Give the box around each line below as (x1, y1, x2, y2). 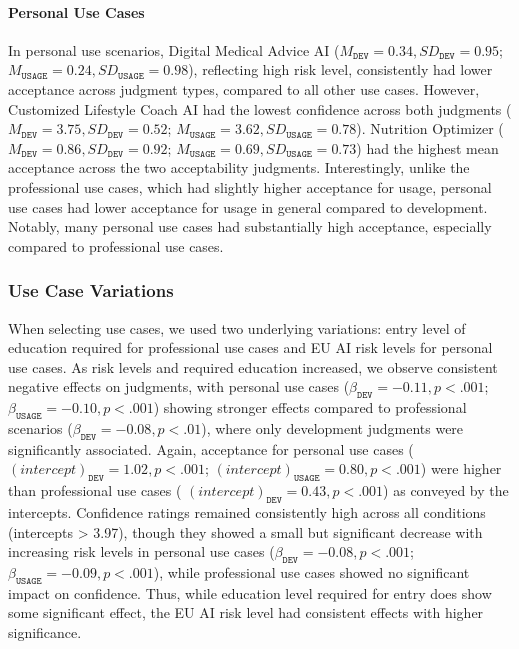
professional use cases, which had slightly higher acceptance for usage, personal (8, 176, 492, 197)
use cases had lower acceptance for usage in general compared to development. (8, 196, 488, 217)
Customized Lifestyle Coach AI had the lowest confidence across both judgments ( (8, 98, 512, 119)
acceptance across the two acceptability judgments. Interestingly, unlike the (8, 157, 470, 178)
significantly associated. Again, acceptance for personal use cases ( (8, 438, 414, 459)
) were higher (420, 458, 502, 479)
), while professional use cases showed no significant (153, 561, 470, 582)
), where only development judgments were (201, 417, 464, 438)
